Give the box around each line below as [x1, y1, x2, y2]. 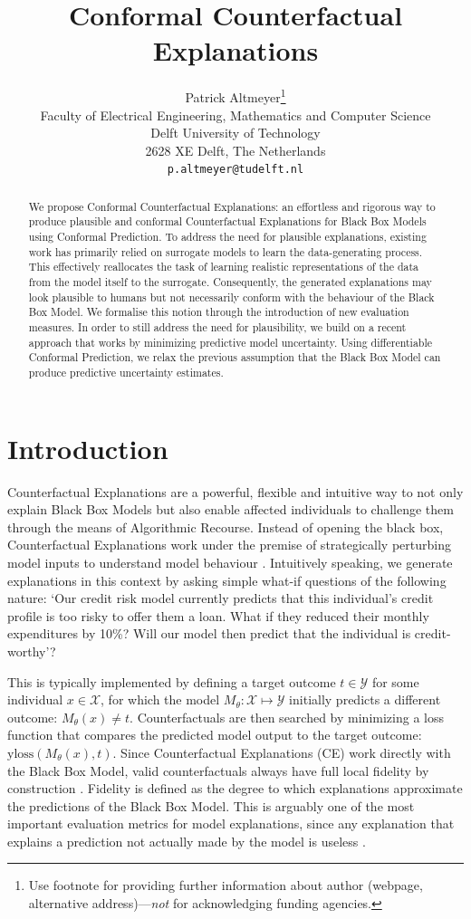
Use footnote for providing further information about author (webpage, [28, 876, 423, 895]
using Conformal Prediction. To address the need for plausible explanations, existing [28, 229, 427, 244]
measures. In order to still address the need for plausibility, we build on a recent [28, 320, 407, 335]
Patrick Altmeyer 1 [185, 85, 286, 106]
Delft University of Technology [150, 123, 321, 142]
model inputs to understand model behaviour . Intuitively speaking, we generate [7, 552, 453, 571]
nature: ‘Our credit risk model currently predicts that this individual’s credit [7, 589, 434, 608]
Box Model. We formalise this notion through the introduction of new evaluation [28, 304, 409, 320]
